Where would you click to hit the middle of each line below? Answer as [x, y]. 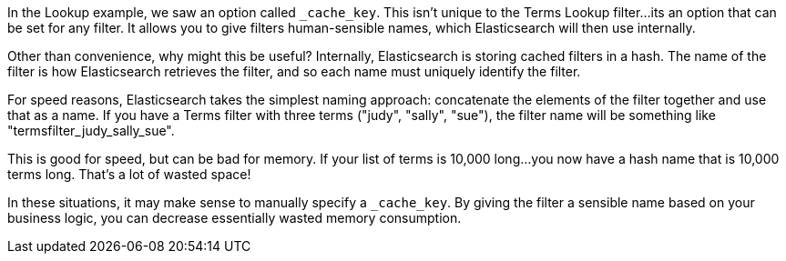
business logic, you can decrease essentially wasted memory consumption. [235, 218]
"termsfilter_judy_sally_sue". [91, 130]
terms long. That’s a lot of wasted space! [129, 174]
